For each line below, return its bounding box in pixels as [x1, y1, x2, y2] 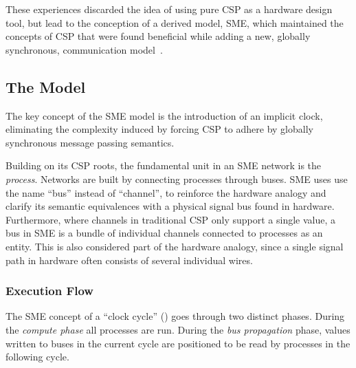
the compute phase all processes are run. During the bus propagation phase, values [5, 322, 351, 336]
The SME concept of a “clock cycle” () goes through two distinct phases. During [5, 309, 345, 323]
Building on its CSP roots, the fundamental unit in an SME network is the [5, 158, 322, 173]
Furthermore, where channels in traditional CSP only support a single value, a [5, 212, 336, 226]
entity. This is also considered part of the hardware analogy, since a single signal [5, 239, 344, 253]
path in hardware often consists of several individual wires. [5, 252, 253, 267]
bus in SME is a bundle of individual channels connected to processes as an [5, 226, 323, 240]
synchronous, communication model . [5, 42, 163, 56]
